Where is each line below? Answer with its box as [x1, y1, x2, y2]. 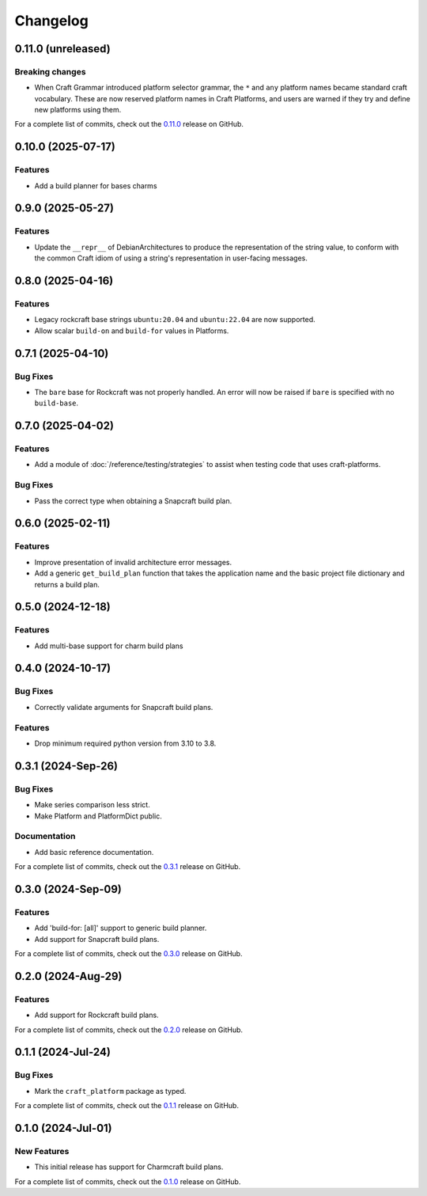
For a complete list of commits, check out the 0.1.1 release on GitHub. [14, 1101, 239, 1111]
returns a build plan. [34, 579, 100, 589]
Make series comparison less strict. [34, 800, 150, 810]
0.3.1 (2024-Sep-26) [14, 759, 119, 773]
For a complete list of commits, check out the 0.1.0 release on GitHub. [14, 1176, 241, 1187]
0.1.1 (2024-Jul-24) [14, 1046, 111, 1059]
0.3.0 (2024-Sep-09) [14, 883, 122, 896]
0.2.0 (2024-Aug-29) [14, 970, 123, 983]
